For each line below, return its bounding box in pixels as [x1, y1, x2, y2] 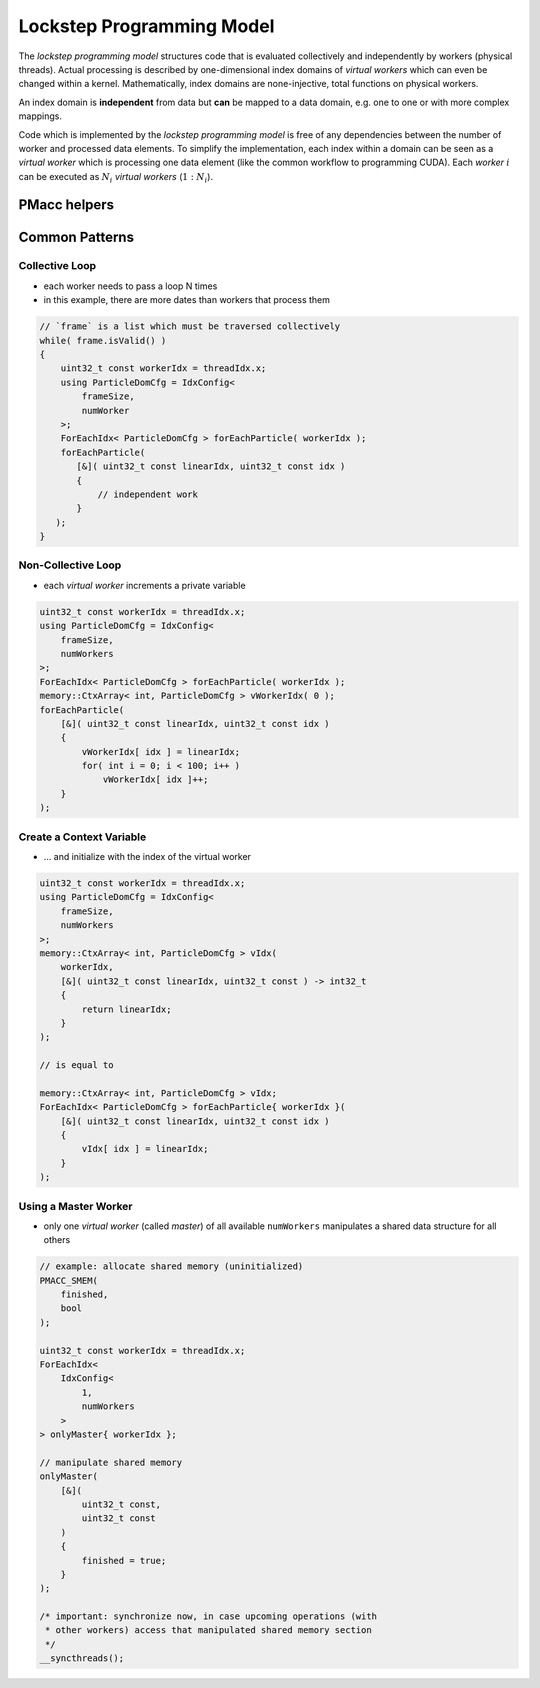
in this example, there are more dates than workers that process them [43, 294, 330, 306]
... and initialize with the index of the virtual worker [43, 851, 252, 862]
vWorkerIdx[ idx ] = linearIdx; [81, 746, 240, 757]
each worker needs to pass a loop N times [43, 280, 218, 292]
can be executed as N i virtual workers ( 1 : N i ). [18, 170, 214, 185]
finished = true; [81, 1555, 167, 1566]
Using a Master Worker [18, 1199, 133, 1213]
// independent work [97, 488, 199, 500]
